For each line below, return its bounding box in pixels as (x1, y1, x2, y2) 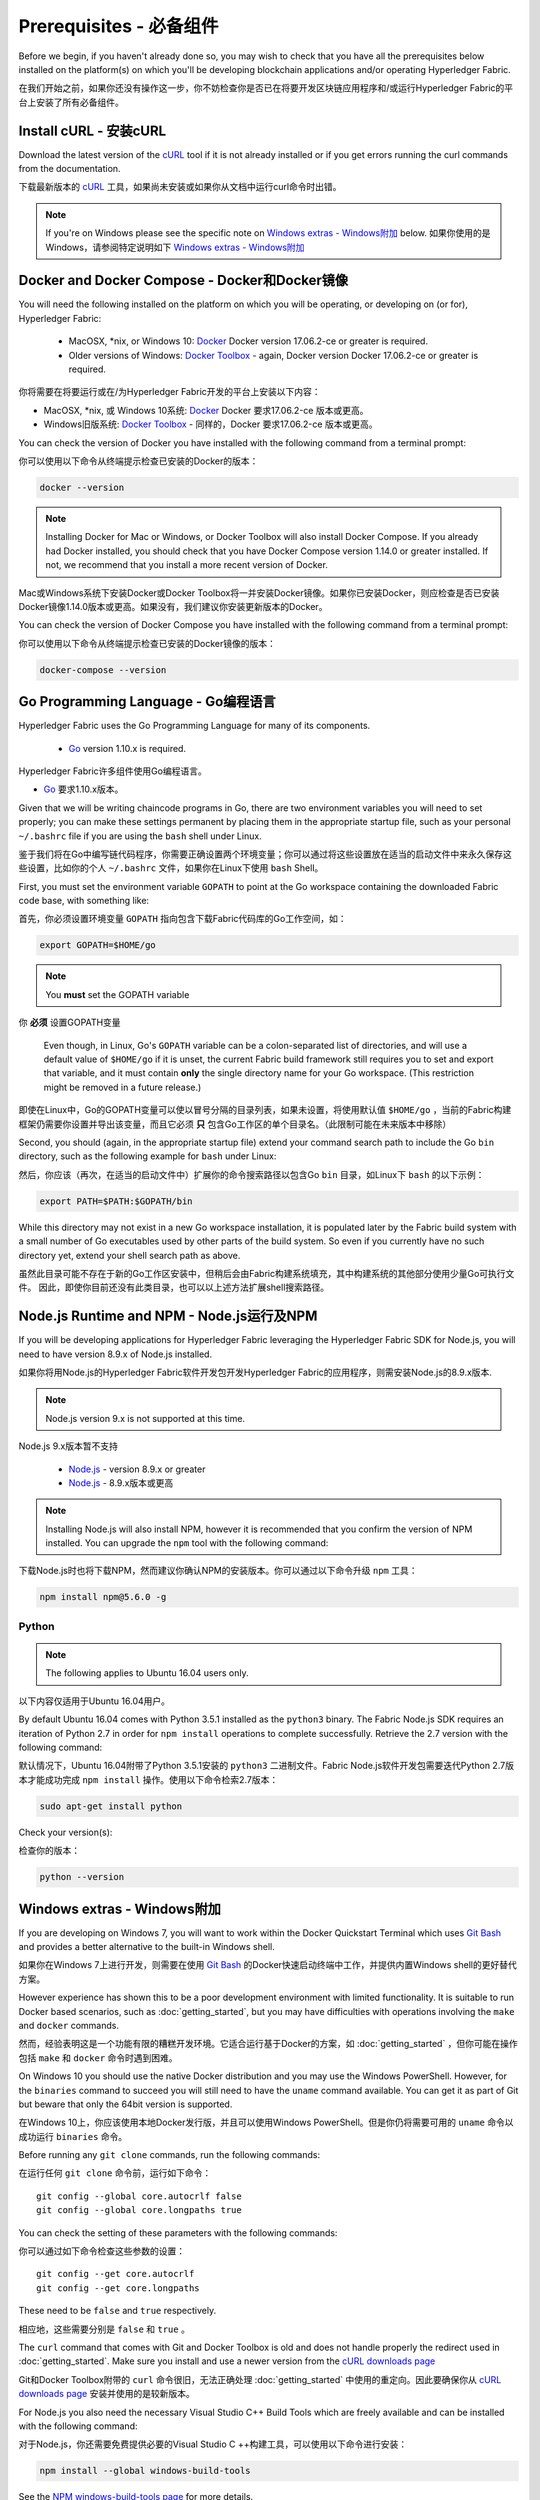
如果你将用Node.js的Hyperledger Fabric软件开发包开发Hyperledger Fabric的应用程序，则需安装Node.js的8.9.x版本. (18, 1366, 492, 1378)
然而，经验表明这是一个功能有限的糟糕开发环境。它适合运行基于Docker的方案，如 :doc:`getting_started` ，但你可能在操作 (18, 2038, 519, 2050)
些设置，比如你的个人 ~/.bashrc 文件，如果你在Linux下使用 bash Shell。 (18, 862, 324, 874)
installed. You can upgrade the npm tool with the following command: (45, 1537, 329, 1549)
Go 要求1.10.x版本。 (43, 783, 124, 795)
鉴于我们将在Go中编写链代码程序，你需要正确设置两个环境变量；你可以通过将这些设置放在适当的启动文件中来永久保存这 (18, 848, 512, 860)
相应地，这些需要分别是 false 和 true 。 (18, 2323, 190, 2335)
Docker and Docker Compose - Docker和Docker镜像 (18, 272, 349, 289)
